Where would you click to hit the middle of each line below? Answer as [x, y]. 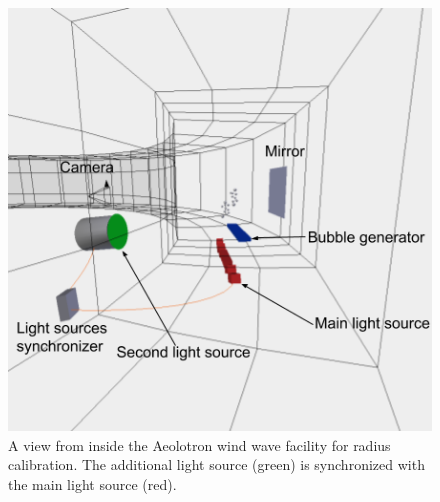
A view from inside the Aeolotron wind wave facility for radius [199, 444]
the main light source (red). [92, 483]
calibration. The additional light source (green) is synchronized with [216, 464]
